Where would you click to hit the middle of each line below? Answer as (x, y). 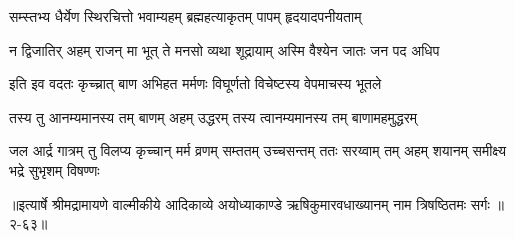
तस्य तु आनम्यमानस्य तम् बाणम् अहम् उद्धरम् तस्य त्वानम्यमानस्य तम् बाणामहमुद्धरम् (213, 116)
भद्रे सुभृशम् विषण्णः (54, 169)
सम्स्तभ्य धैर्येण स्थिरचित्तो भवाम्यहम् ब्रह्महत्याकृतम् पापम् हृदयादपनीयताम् (185, 16)
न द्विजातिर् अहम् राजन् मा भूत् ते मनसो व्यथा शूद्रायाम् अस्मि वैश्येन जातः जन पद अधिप (224, 49)
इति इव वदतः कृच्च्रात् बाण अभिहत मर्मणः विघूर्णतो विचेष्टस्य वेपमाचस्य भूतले (195, 83)
